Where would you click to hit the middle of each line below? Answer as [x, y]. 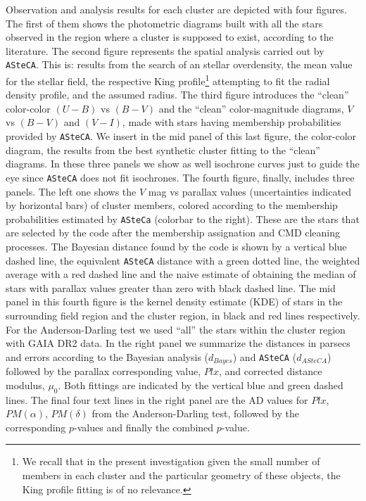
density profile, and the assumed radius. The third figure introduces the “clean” [177, 95]
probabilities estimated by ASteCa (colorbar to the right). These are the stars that [183, 218]
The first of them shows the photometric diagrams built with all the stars [164, 23]
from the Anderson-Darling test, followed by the [196, 413]
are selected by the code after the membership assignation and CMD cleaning [173, 233]
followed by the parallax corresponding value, [103, 371]
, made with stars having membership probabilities [232, 122]
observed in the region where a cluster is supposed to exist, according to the [170, 37]
